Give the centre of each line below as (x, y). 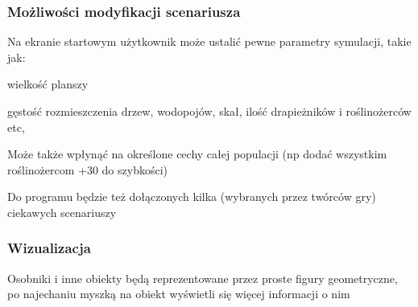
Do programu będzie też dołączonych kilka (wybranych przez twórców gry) (192, 196)
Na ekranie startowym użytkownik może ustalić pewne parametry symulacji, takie (209, 41)
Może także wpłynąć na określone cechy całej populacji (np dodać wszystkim (197, 154)
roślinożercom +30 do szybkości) (88, 169)
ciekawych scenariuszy (62, 212)
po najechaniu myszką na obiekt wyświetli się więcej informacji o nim (179, 294)
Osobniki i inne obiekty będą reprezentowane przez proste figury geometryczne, (203, 278)
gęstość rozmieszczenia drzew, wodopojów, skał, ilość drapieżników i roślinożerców (209, 111)
